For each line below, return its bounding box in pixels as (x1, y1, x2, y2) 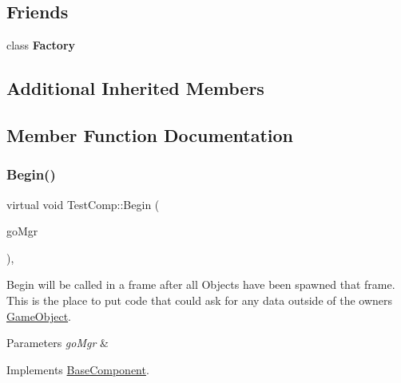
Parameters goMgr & (6, 334, 109, 351)
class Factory (6, 37, 76, 53)
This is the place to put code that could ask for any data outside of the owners (6, 291, 393, 308)
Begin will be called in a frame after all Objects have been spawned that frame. (6, 276, 395, 293)
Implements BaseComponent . (6, 361, 149, 377)
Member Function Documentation (6, 122, 294, 147)
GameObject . (6, 307, 72, 324)
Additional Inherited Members (6, 76, 264, 101)
